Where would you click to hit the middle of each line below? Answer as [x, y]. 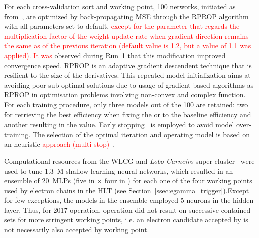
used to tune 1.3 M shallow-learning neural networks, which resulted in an [119, 170]
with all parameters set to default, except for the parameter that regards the [122, 26]
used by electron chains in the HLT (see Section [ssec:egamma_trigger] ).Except [127, 190]
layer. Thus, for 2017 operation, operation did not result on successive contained [127, 210]
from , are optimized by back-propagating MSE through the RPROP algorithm [126, 16]
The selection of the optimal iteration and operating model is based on [141, 134]
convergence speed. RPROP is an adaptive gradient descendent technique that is [128, 65]
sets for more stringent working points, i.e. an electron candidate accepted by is [126, 220]
